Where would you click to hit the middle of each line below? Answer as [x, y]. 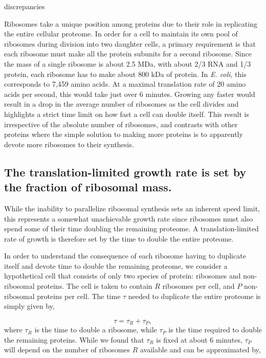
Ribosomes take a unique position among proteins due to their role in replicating [131, 23]
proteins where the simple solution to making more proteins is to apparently [124, 134]
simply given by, [29, 306]
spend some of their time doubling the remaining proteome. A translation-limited [131, 228]
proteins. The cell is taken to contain [95, 286]
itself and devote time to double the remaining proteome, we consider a [116, 265]
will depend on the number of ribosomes [67, 350]
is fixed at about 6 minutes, [199, 339]
